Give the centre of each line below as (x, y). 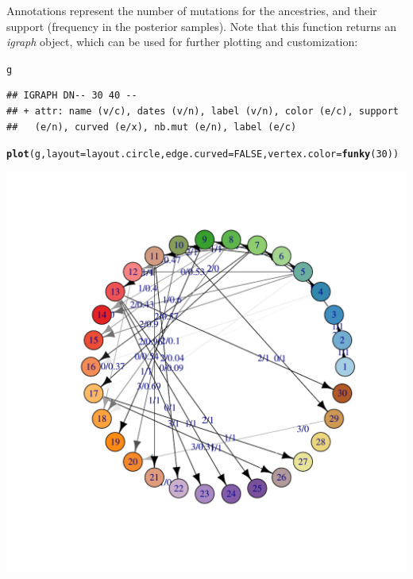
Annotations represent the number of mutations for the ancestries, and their (192, 10)
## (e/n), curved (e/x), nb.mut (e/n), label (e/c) (152, 127)
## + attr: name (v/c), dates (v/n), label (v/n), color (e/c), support (203, 112)
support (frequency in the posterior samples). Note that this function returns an (202, 26)
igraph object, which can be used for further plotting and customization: (182, 42)
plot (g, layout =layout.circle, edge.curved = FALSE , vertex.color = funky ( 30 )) (203, 154)
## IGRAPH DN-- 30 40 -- (72, 96)
